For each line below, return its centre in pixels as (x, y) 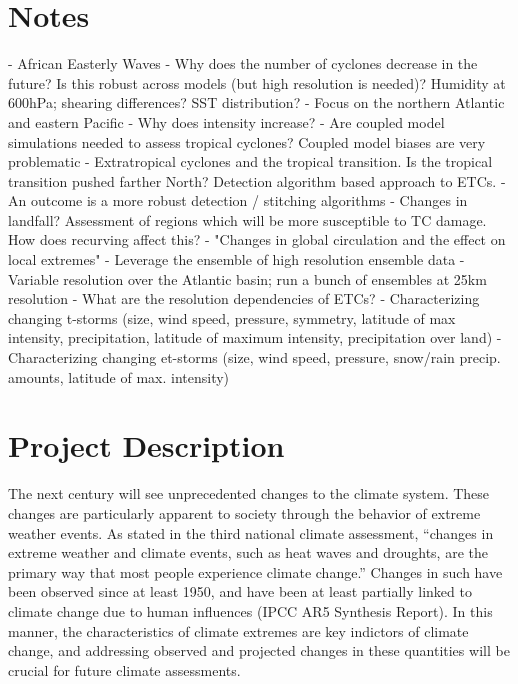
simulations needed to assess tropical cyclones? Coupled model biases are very (247, 141)
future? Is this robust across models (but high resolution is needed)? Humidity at (257, 82)
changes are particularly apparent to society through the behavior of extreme (244, 512)
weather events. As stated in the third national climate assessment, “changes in (251, 532)
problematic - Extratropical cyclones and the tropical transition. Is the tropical (250, 161)
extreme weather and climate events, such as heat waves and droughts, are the (248, 552)
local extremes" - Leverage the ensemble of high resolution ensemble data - (236, 259)
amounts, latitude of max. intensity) (119, 376)
